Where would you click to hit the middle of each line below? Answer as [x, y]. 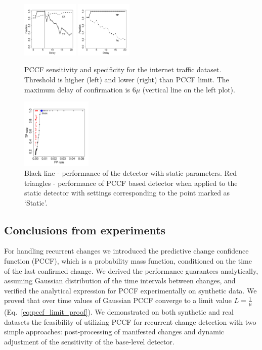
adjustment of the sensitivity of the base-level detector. [89, 342]
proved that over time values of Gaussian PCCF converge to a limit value [118, 300]
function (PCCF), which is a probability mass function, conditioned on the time [128, 261]
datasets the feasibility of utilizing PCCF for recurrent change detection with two [130, 321]
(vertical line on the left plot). [189, 89]
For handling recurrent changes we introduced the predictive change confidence [126, 251]
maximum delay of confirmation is [77, 89]
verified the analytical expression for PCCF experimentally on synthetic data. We [130, 290]
